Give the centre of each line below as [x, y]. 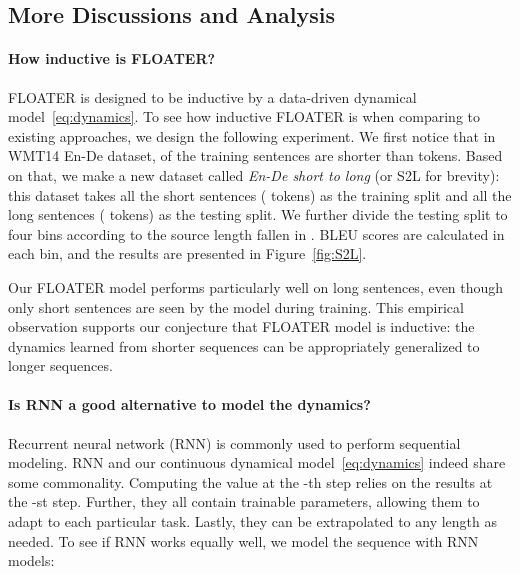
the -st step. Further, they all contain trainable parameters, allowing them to [244, 501]
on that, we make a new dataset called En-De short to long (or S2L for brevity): [254, 174]
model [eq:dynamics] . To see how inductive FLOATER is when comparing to [244, 116]
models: [31, 560]
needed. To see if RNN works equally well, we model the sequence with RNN [243, 540]
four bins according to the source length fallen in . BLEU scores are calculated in [256, 233]
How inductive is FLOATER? [112, 58]
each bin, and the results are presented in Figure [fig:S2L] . [187, 253]
